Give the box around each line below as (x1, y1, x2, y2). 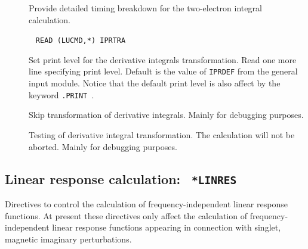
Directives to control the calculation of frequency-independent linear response (5, 197, 288, 210)
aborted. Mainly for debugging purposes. (29, 140, 177, 152)
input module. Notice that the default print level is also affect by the (29, 77, 281, 89)
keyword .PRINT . (29, 88, 94, 101)
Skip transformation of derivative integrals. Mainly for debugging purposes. (29, 108, 304, 121)
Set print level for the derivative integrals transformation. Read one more (29, 53, 297, 66)
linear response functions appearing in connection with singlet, (52, 221, 281, 234)
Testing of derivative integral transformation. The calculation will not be (29, 128, 295, 141)
